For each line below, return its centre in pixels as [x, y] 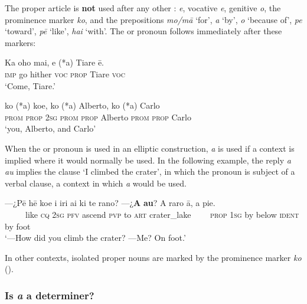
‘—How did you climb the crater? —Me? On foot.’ [95, 238]
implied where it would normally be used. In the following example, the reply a [148, 160]
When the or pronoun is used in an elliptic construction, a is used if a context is [150, 148]
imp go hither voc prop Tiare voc [65, 73]
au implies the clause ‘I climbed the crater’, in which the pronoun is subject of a [150, 171]
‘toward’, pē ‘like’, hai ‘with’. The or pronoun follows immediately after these [143, 31]
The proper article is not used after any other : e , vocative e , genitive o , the [143, 8]
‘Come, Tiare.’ [30, 85]
